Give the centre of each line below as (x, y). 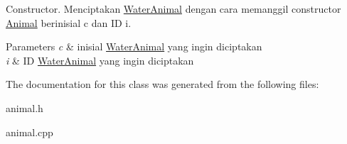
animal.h (25, 107)
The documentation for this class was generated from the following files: (162, 84)
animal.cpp (30, 132)
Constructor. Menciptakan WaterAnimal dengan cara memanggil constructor (173, 9)
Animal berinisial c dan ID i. (69, 22)
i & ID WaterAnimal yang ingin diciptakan (100, 60)
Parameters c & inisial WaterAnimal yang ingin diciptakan (134, 46)
